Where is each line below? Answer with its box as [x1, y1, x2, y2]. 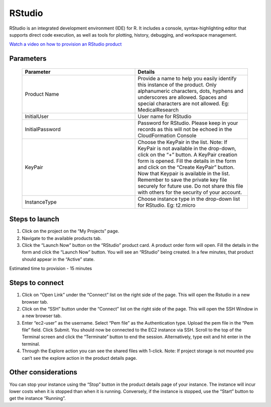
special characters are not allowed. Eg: [138, 100, 229, 107]
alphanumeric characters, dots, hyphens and [138, 87, 243, 94]
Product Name [25, 90, 59, 97]
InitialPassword [25, 125, 61, 132]
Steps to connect [9, 279, 64, 287]
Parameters [9, 54, 47, 63]
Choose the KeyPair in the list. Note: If [138, 139, 228, 146]
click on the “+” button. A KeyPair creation [138, 151, 238, 158]
